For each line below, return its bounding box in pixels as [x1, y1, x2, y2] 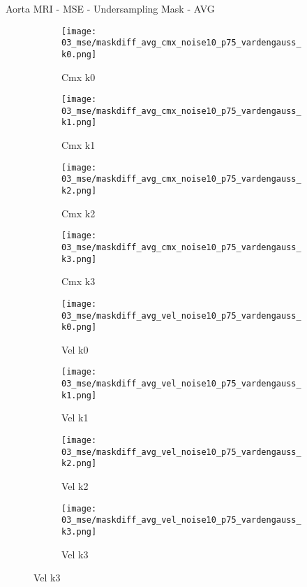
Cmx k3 [61, 274, 96, 289]
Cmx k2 [61, 205, 96, 220]
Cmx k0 [61, 69, 96, 84]
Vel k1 [61, 410, 89, 425]
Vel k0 [61, 342, 89, 356]
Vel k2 [61, 478, 89, 493]
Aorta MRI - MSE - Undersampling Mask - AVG [6, 1, 215, 15]
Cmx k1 [61, 138, 96, 152]
